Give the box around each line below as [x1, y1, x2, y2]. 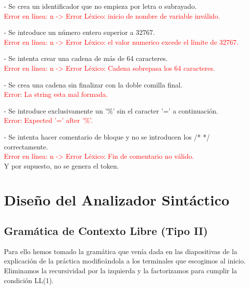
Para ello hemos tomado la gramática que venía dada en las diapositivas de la [4, 246, 237, 256]
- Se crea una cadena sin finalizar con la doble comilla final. [4, 79, 183, 89]
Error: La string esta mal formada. [4, 89, 108, 99]
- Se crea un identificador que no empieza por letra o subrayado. [4, 1, 197, 11]
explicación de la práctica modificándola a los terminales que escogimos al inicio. [4, 256, 246, 266]
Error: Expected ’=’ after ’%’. [4, 115, 93, 125]
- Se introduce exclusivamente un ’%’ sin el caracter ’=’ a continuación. [4, 105, 218, 116]
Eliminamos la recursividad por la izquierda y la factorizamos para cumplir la [4, 265, 237, 276]
